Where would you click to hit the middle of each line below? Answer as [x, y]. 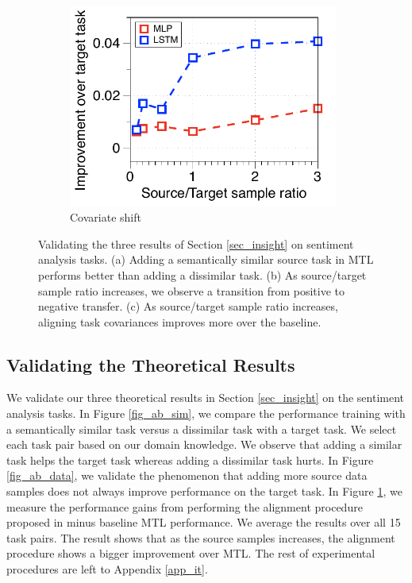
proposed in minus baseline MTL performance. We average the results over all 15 [204, 522]
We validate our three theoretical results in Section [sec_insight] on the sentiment [206, 398]
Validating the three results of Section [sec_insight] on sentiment [196, 243]
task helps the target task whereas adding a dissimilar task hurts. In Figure [190, 459]
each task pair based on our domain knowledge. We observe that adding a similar [204, 444]
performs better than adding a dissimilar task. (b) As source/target [202, 274]
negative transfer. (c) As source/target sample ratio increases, [188, 306]
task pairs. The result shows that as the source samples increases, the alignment [201, 537]
